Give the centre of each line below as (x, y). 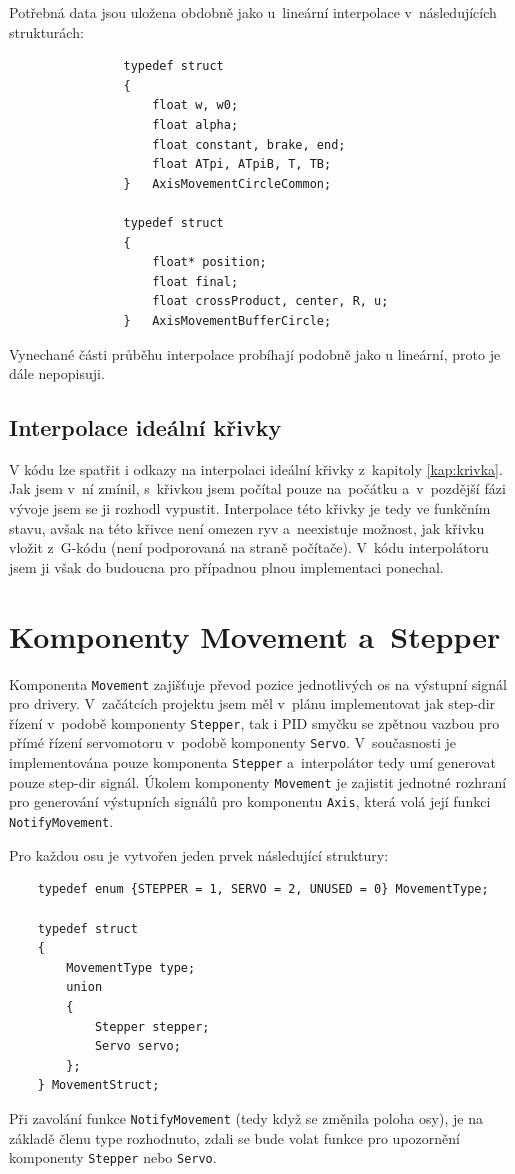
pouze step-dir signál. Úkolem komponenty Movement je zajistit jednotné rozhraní (258, 781)
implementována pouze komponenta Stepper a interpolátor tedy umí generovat (252, 762)
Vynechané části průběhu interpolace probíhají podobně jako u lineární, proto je (255, 353)
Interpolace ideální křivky (145, 427)
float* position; (209, 262)
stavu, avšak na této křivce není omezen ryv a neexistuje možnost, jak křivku (247, 527)
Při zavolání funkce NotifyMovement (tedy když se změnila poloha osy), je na (246, 1117)
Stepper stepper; (152, 1026)
